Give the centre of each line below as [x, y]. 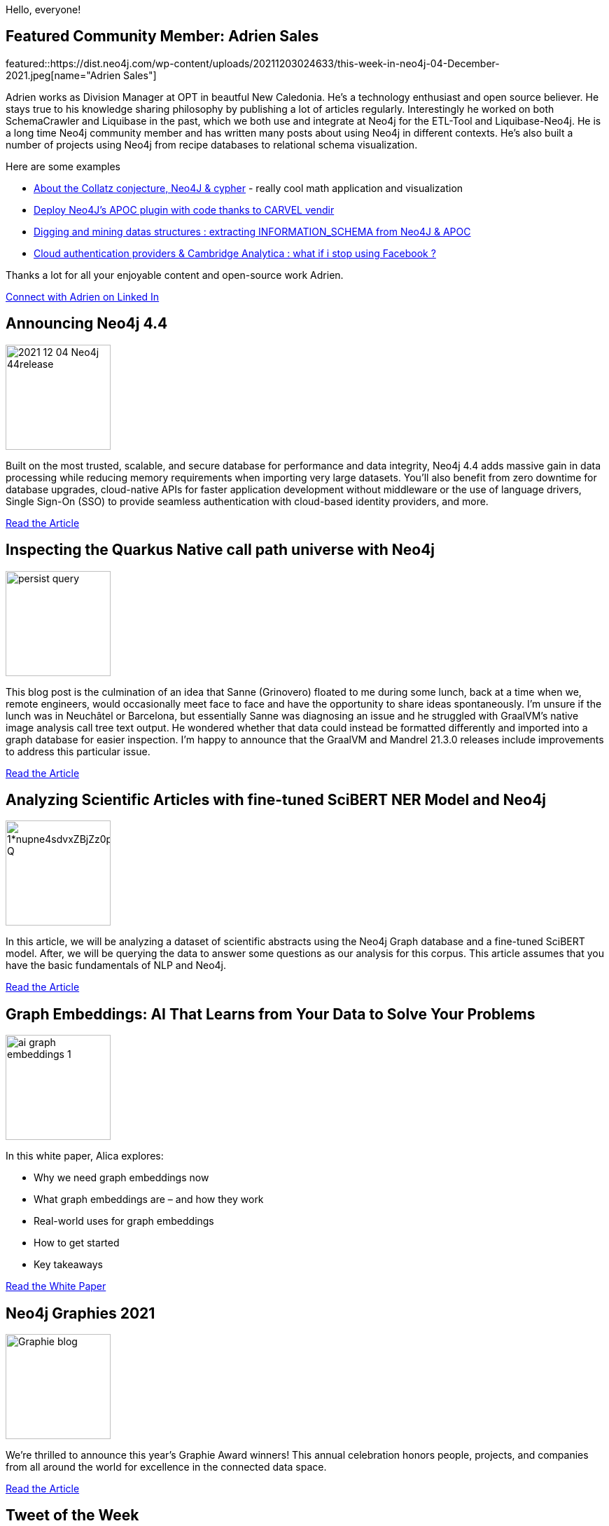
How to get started [77, 1243]
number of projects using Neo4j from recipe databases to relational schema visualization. [212, 144]
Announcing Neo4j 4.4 [87, 324]
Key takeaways [68, 1265]
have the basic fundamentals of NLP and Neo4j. [116, 965]
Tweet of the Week [72, 1515]
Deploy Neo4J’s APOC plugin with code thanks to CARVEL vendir [184, 209]
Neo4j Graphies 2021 [80, 1313]
